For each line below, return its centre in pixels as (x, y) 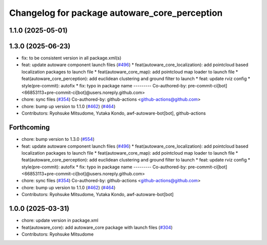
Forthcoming (29, 128)
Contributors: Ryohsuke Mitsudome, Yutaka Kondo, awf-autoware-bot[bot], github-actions (114, 113)
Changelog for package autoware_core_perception (116, 13)
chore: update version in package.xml (60, 220)
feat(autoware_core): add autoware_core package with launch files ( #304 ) (97, 227)
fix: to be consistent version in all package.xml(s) (71, 58)
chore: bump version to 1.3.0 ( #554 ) (58, 139)
